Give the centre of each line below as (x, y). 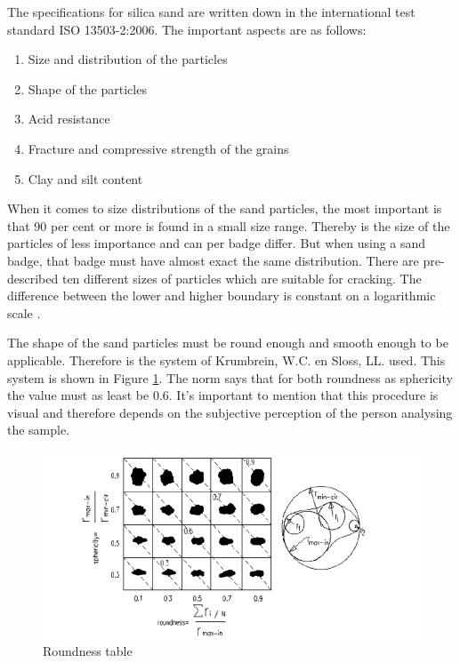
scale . (24, 312)
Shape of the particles (87, 88)
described (33, 278)
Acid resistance (69, 119)
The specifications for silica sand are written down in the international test (211, 12)
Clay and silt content (85, 178)
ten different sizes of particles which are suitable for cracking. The (242, 278)
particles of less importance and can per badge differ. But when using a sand (217, 243)
